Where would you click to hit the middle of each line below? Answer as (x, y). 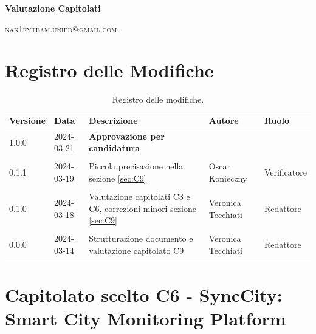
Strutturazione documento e (141, 238)
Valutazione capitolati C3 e (139, 196)
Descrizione (113, 120)
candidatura (115, 148)
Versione (28, 120)
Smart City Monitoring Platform (146, 319)
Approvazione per (127, 136)
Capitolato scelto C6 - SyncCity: (144, 295)
